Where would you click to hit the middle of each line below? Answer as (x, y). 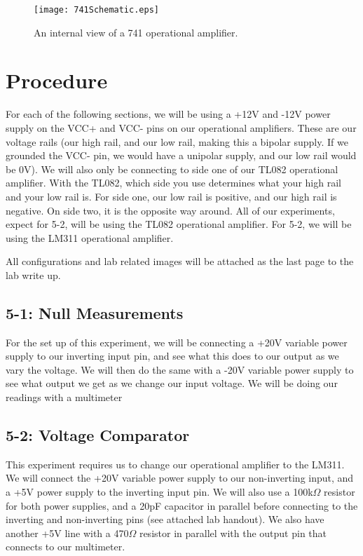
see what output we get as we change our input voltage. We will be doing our (172, 383)
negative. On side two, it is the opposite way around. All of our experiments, (170, 210)
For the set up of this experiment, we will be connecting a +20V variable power (177, 342)
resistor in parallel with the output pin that (233, 533)
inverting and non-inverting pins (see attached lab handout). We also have (165, 519)
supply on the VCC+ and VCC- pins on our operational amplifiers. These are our (181, 127)
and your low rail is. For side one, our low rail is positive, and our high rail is (171, 196)
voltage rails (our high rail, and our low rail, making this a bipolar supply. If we (177, 141)
